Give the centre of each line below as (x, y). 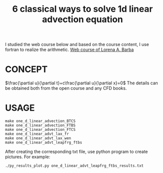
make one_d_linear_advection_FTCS (41, 130)
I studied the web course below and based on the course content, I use (77, 45)
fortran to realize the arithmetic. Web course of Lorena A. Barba (69, 49)
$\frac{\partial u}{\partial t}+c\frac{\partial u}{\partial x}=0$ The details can (81, 83)
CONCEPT (27, 69)
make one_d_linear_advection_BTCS (41, 121)
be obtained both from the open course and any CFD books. (66, 88)
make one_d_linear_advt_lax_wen (38, 138)
